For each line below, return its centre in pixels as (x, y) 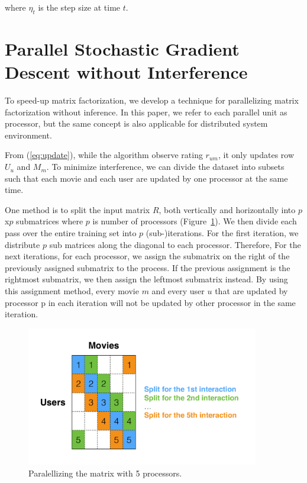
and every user (178, 291)
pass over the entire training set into (71, 233)
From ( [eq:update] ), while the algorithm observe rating (104, 155)
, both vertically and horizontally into (227, 209)
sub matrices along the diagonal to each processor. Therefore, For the (175, 244)
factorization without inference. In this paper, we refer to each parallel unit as (146, 112)
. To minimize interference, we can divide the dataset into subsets (165, 167)
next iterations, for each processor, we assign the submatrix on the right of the (147, 256)
